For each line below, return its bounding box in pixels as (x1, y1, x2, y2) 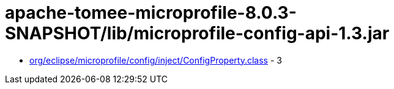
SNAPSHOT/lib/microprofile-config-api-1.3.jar (5, 23, 390, 44)
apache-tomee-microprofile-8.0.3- (5, 2, 297, 23)
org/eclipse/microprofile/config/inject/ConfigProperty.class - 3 (29, 54, 282, 65)
